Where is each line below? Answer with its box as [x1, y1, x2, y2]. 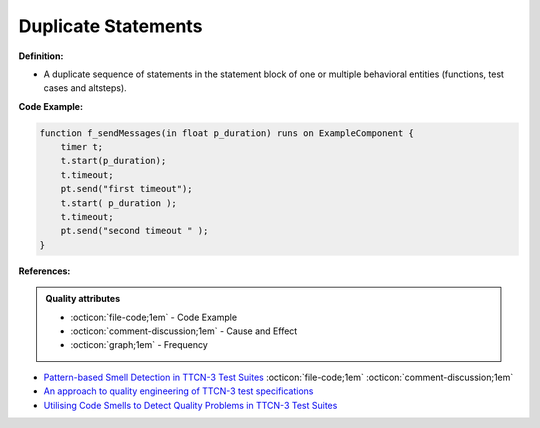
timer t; [60, 141, 104, 153]
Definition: [18, 50, 64, 62]
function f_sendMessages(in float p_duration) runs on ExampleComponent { [39, 127, 415, 139]
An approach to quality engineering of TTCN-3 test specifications [43, 385, 314, 397]
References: [18, 265, 71, 277]
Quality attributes [45, 293, 120, 305]
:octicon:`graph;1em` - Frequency [70, 339, 209, 351]
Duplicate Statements [18, 15, 203, 37]
